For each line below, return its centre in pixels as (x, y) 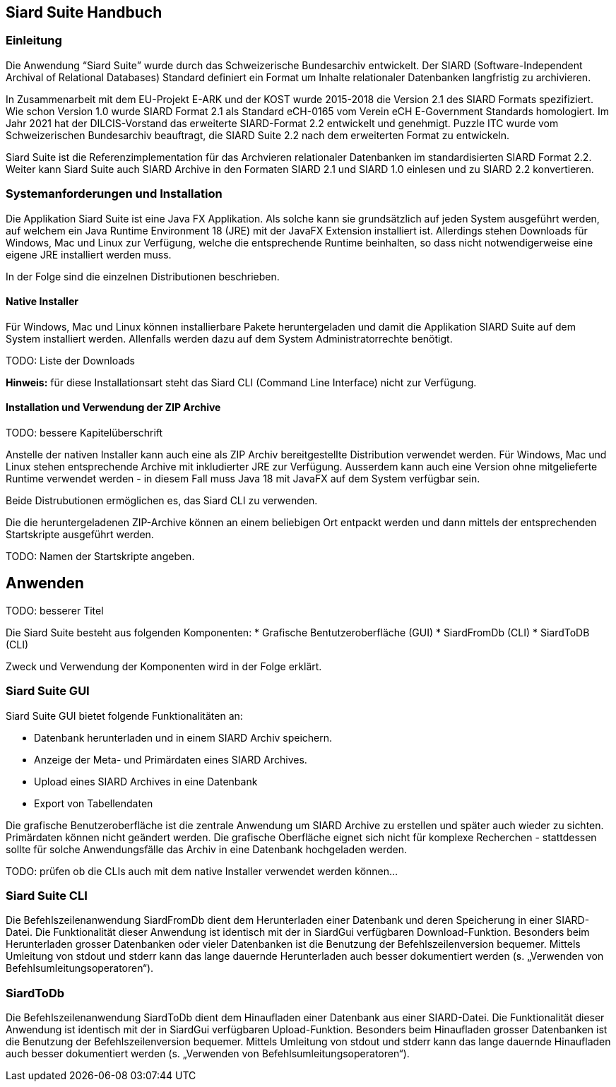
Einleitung (34, 41)
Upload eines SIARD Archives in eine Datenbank (146, 781)
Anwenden (45, 583)
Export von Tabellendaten (94, 803)
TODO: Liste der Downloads (71, 360)
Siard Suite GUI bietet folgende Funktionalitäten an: (124, 715)
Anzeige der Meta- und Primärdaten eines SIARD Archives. (171, 759)
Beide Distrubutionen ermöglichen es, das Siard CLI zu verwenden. (162, 500)
